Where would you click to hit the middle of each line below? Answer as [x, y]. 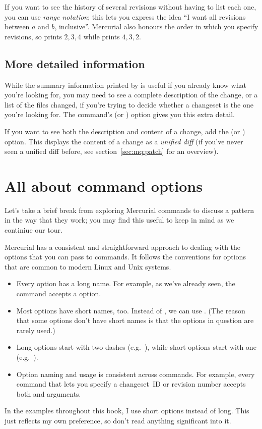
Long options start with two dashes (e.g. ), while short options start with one [136, 347]
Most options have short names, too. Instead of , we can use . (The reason [131, 310]
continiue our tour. [34, 230]
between [17, 26]
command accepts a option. [59, 293]
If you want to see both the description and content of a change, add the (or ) [125, 131]
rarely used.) [36, 330]
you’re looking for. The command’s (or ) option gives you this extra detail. [120, 114]
